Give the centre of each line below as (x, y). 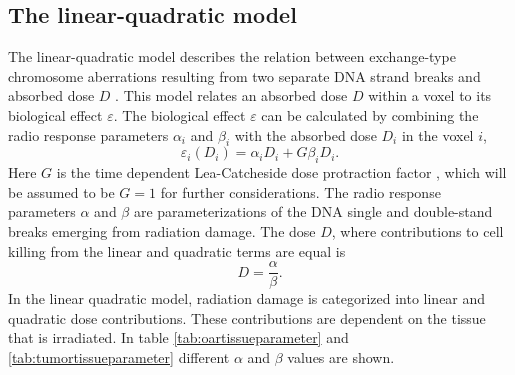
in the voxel (437, 134)
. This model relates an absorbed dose (231, 95)
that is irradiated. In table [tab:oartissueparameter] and (178, 337)
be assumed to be (61, 191)
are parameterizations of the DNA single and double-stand (313, 211)
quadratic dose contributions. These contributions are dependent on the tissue (247, 317)
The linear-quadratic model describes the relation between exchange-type (232, 56)
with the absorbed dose (305, 134)
